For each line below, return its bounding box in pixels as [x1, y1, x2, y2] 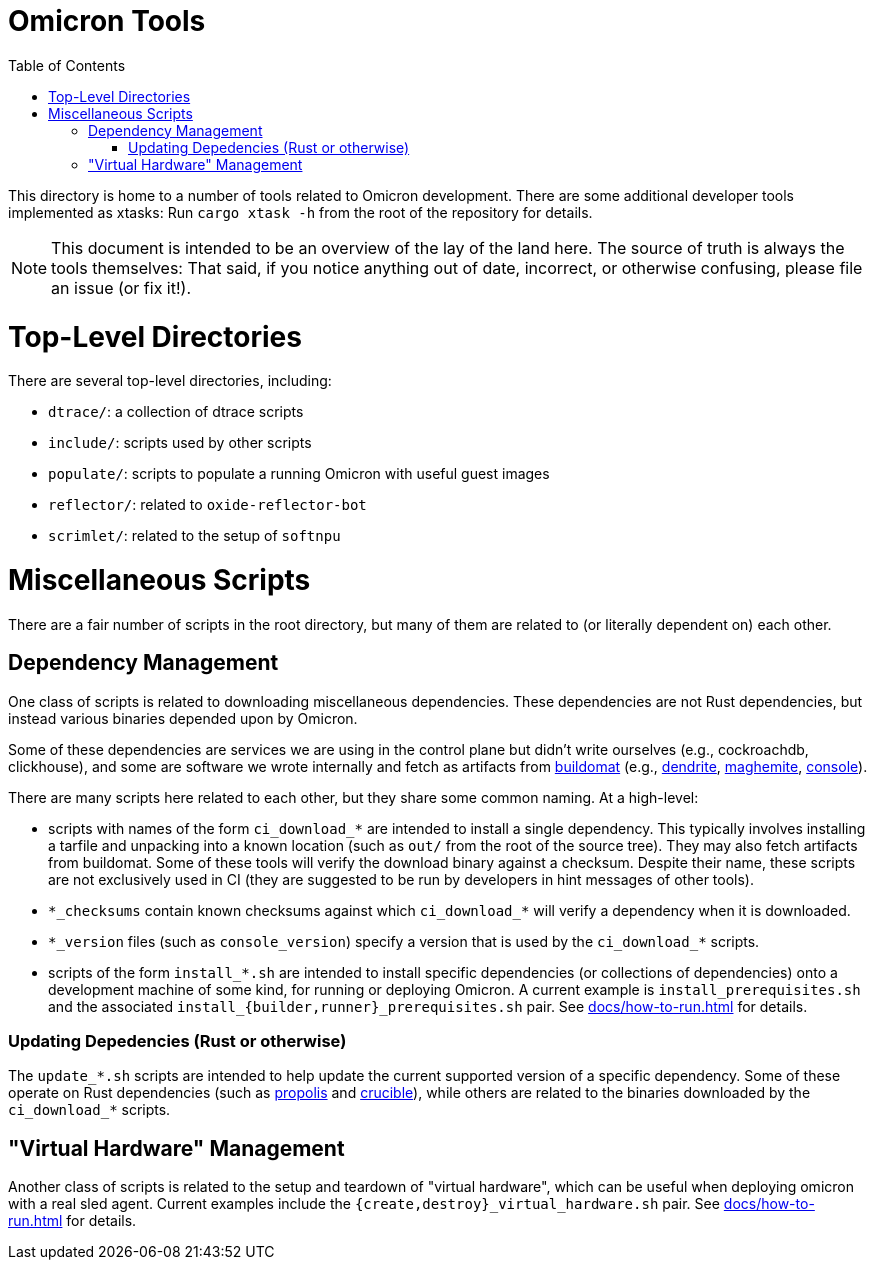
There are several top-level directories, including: [8, 372, 332, 390]
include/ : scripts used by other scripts [48, 434, 312, 452]
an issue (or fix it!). [51, 277, 192, 298]
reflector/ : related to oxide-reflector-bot [48, 496, 367, 514]
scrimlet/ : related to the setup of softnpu [48, 527, 341, 545]
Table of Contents [8, 56, 126, 74]
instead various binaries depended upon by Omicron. [8, 709, 358, 727]
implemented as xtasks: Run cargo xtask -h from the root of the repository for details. [8, 203, 593, 221]
